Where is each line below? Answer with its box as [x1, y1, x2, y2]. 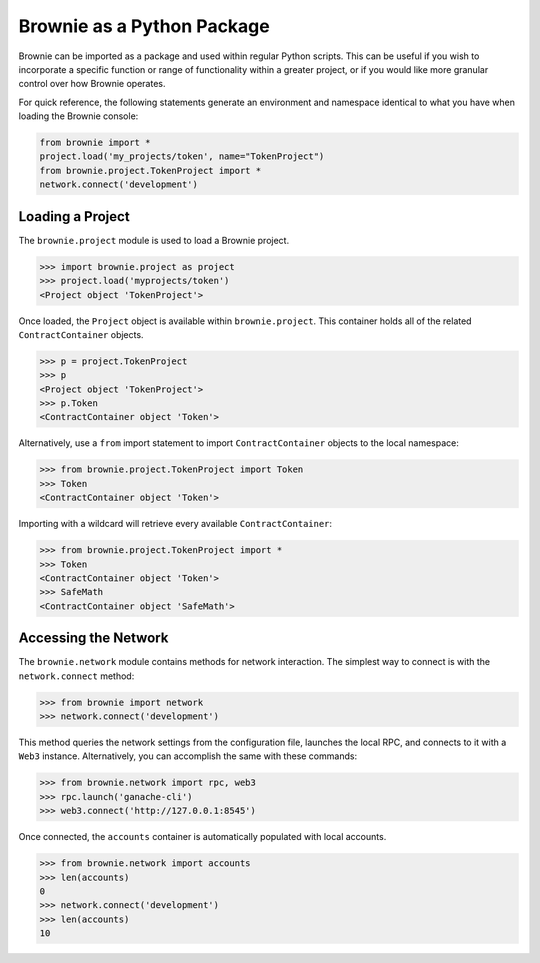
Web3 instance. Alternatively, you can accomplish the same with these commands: [18, 750, 358, 762]
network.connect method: [18, 670, 135, 682]
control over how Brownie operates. [18, 78, 166, 90]
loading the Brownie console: [18, 110, 139, 122]
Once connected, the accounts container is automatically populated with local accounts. [18, 831, 387, 843]
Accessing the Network [18, 630, 169, 647]
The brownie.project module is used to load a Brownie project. [18, 234, 290, 246]
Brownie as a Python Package [18, 15, 270, 37]
